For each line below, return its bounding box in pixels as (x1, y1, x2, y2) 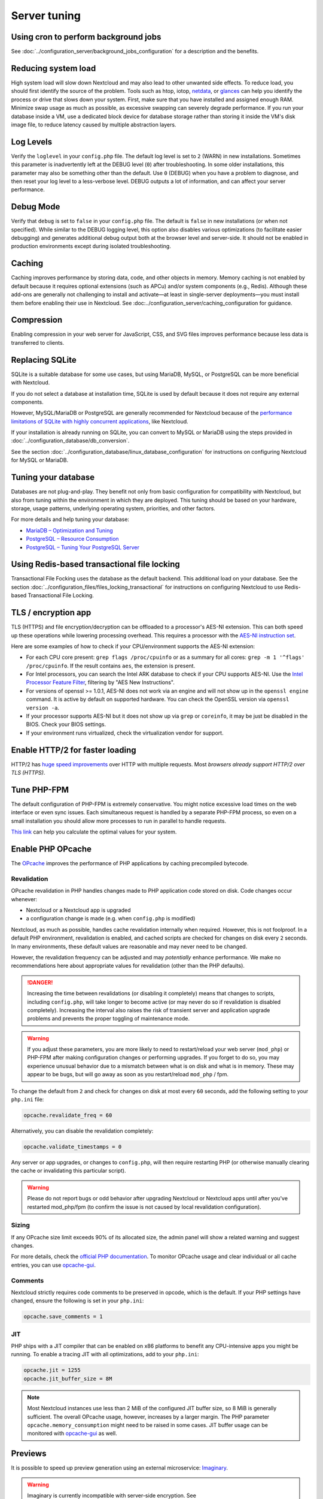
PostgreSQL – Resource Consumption (26, 535, 119, 543)
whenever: (11, 895, 38, 902)
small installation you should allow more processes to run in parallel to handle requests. (11, 817, 227, 824)
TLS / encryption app (11, 607, 92, 618)
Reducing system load (11, 63, 96, 73)
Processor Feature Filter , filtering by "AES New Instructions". (26, 679, 175, 686)
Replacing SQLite (11, 354, 77, 365)
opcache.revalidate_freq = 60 (23, 1112, 112, 1119)
